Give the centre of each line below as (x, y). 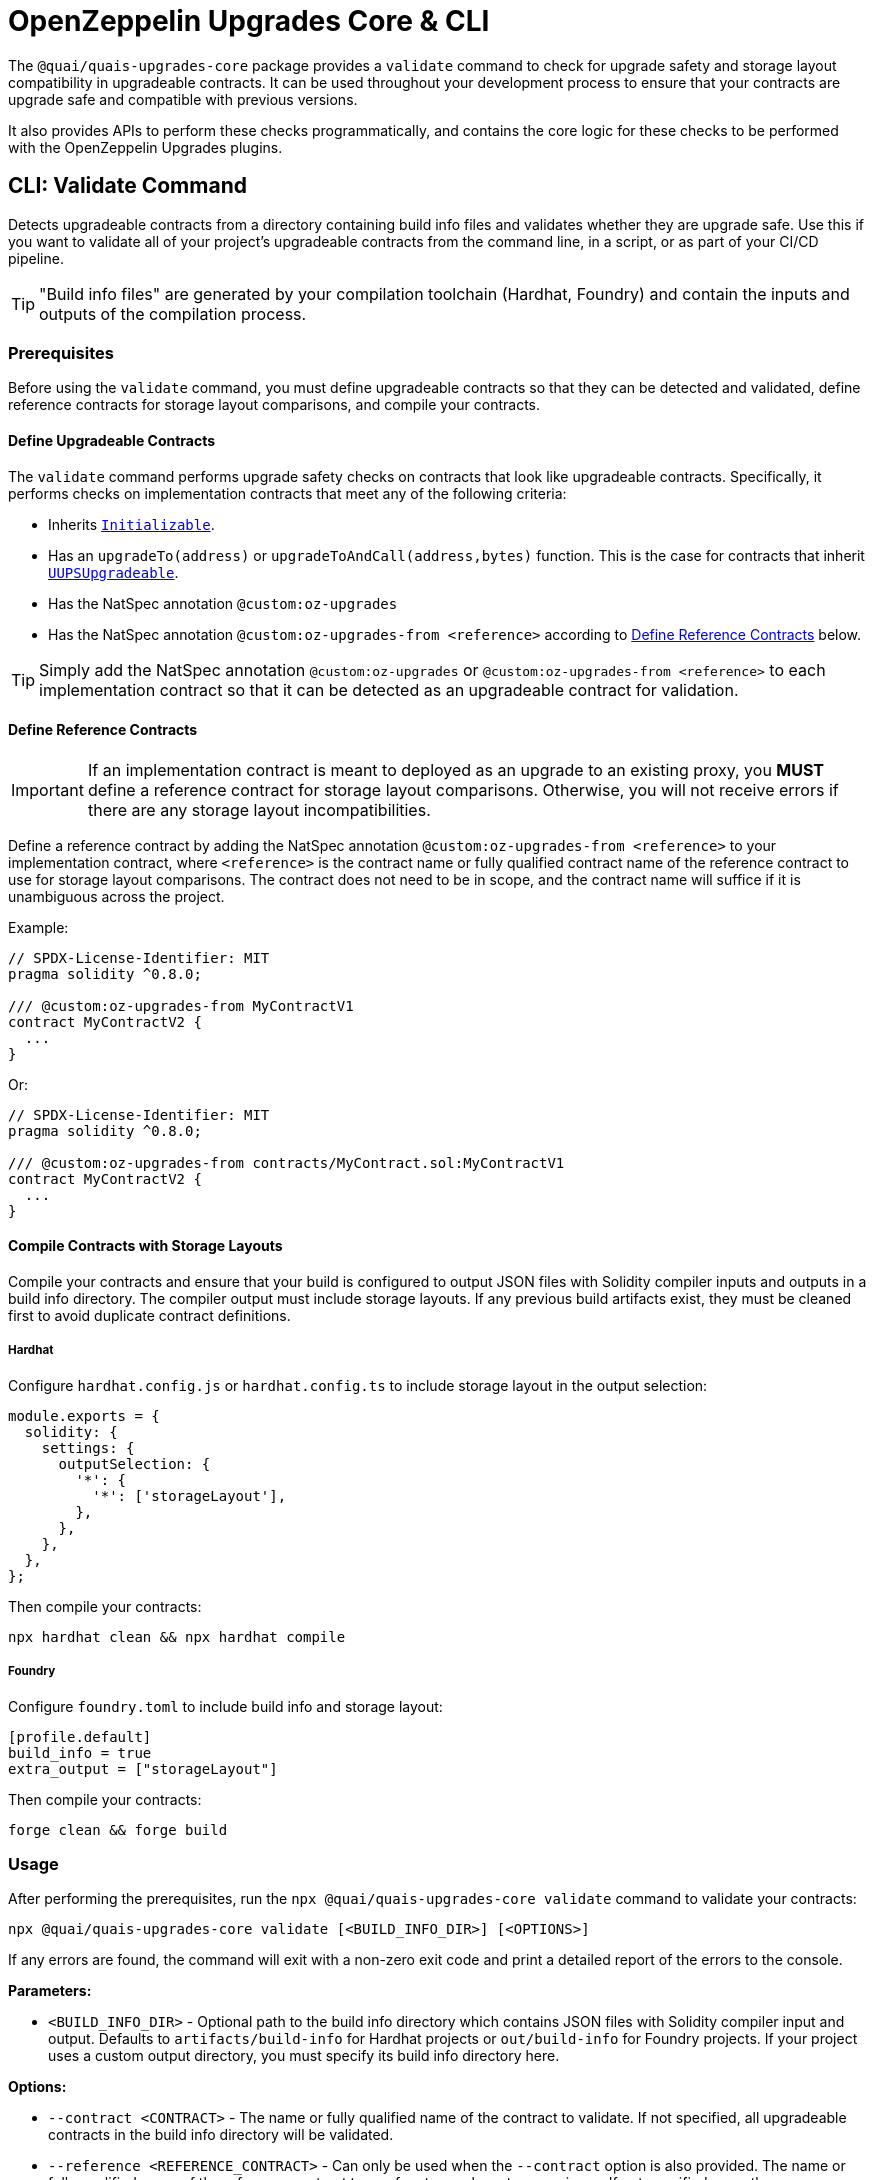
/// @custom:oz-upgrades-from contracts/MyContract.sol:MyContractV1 (286, 1162)
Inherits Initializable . (131, 524)
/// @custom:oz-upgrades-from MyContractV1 (181, 1005)
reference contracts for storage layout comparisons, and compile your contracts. (274, 405)
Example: (38, 927)
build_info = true (80, 1752)
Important (47, 789)
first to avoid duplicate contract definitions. (149, 1315)
